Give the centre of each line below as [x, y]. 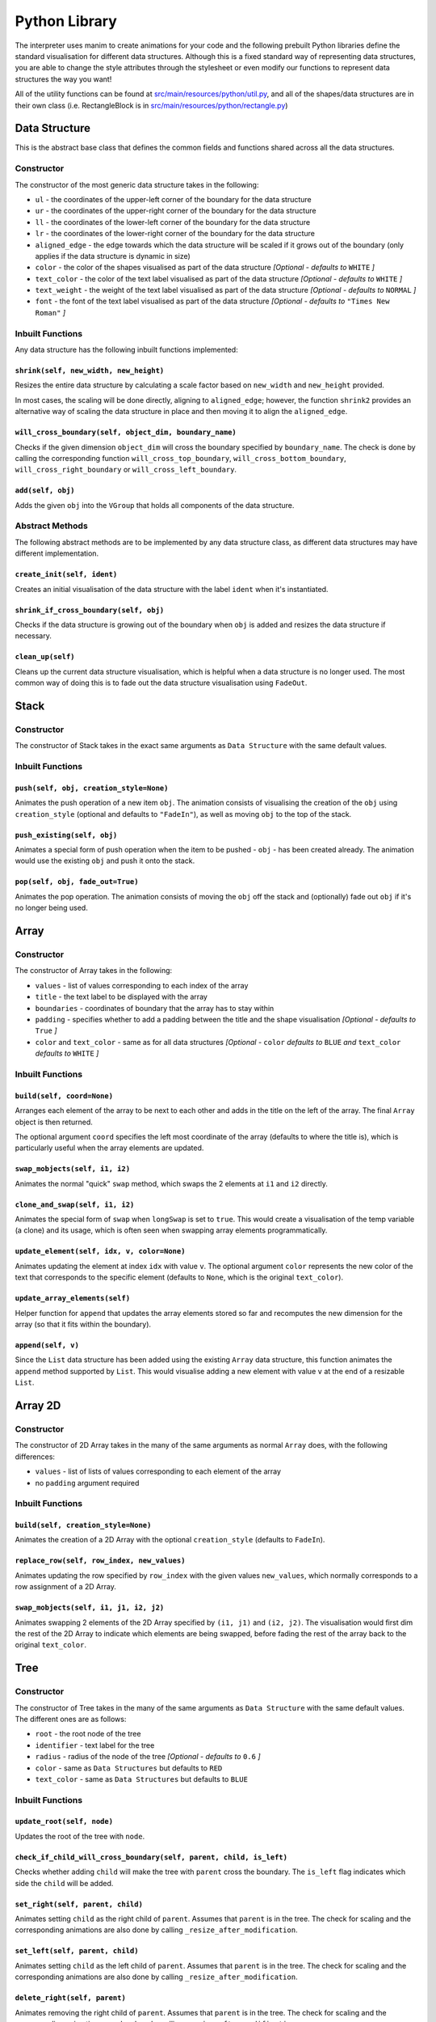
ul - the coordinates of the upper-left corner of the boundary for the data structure [173, 199]
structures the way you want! [63, 79]
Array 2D [38, 1406]
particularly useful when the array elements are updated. [109, 1148]
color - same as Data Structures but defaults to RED [129, 1768]
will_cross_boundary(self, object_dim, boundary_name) [126, 432]
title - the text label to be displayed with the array [121, 997]
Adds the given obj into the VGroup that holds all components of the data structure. [155, 505]
